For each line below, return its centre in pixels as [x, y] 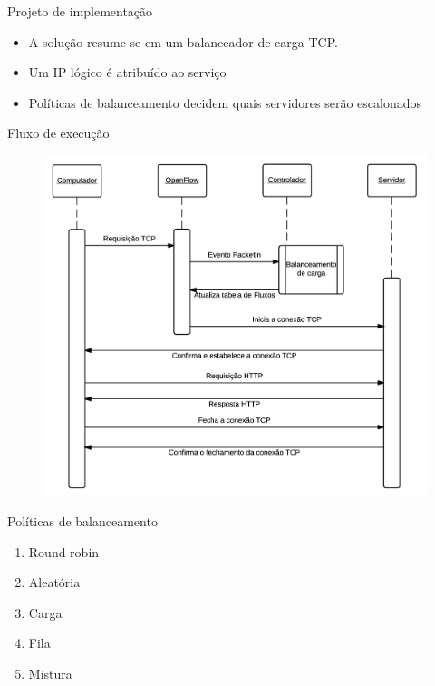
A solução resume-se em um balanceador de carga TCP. [183, 41]
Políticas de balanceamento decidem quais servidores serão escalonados [225, 102]
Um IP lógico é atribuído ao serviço [127, 72]
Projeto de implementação [80, 11]
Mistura [50, 674]
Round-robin [64, 551]
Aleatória [54, 582]
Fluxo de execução [58, 133]
